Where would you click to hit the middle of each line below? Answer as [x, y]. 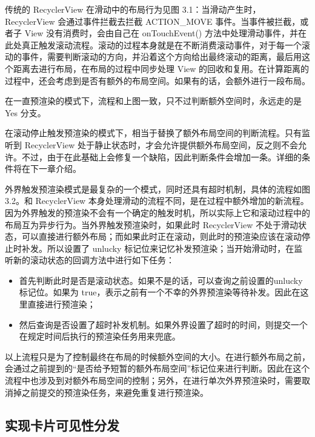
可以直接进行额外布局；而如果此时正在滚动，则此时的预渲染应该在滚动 [161, 236]
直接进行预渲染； [61, 304]
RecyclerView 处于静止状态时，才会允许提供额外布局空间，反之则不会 [161, 144]
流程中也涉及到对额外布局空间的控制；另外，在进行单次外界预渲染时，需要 [153, 380]
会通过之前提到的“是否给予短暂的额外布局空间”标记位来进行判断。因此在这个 [157, 368]
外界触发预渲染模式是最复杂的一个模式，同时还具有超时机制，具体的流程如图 [157, 189]
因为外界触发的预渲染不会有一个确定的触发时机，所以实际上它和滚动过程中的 [157, 212]
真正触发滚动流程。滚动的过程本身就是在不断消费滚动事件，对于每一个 [161, 44]
